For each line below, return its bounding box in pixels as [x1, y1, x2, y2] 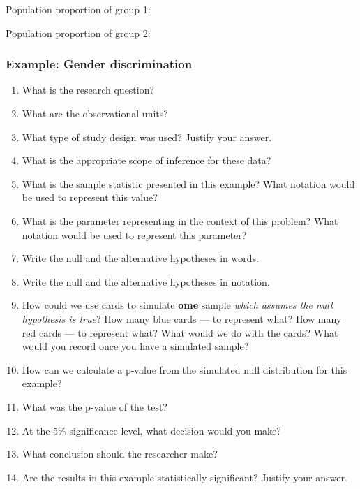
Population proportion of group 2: [6, 25, 151, 40]
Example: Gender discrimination [6, 55, 193, 73]
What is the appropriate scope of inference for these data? [22, 153, 271, 168]
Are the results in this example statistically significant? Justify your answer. [22, 469, 347, 484]
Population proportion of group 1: [6, 2, 151, 16]
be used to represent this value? [22, 190, 158, 205]
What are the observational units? [22, 106, 168, 120]
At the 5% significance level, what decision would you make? [22, 423, 281, 437]
